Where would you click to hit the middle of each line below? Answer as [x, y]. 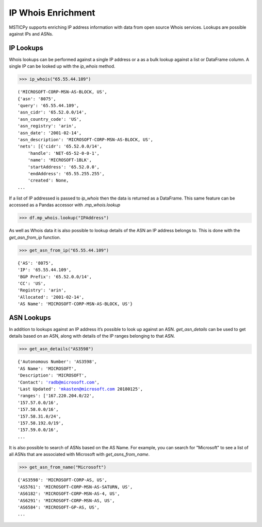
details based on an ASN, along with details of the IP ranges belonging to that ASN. [92, 336]
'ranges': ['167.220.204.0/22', [56, 396]
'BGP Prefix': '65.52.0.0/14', [55, 277]
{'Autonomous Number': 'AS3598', [57, 362]
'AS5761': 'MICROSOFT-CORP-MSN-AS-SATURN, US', [75, 487]
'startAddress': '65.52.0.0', [63, 167]
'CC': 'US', [32, 283]
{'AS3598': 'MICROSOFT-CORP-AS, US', [63, 480]
